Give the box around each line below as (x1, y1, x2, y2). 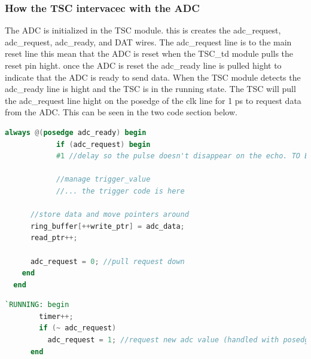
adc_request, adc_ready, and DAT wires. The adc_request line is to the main (5, 35, 292, 48)
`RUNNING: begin (5, 300, 69, 309)
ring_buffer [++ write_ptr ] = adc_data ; (30, 222, 185, 231)
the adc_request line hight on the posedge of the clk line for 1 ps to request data (5, 94, 301, 106)
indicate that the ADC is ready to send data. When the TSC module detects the (5, 70, 301, 83)
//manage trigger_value (56, 175, 151, 184)
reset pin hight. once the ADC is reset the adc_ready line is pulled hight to (5, 59, 282, 71)
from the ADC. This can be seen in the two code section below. (5, 106, 237, 118)
